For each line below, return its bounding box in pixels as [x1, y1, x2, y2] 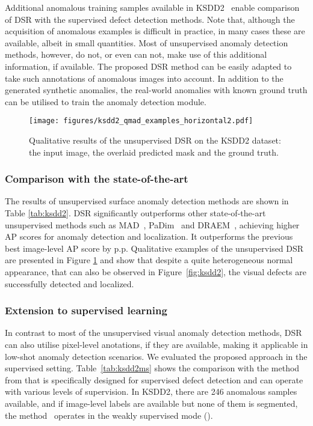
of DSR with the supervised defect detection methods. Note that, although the [5, 13, 295, 25]
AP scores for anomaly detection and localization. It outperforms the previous [5, 230, 293, 243]
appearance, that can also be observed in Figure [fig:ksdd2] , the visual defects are [5, 265, 306, 278]
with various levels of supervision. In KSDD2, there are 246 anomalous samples [5, 385, 297, 398]
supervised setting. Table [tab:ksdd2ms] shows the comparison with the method [5, 362, 300, 374]
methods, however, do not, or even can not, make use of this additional [5, 48, 267, 61]
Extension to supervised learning [5, 303, 167, 318]
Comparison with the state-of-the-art [5, 171, 188, 186]
